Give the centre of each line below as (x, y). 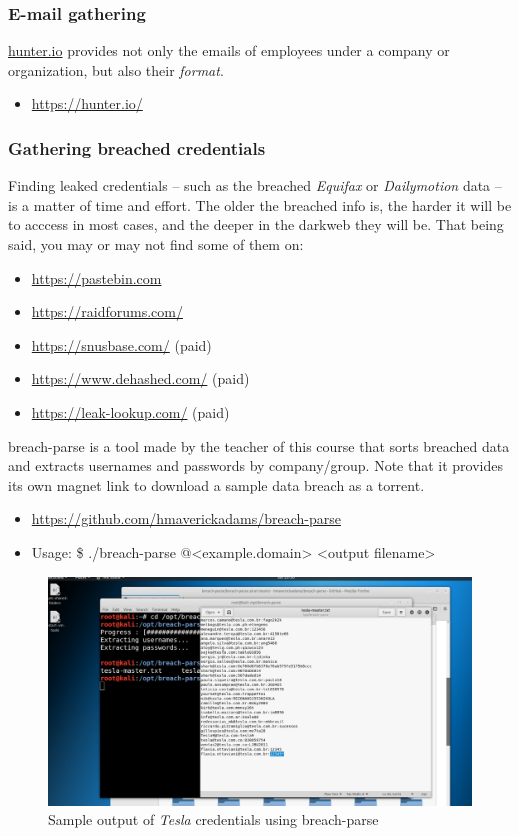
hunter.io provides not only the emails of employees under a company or (229, 50)
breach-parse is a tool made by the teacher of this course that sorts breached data (259, 445)
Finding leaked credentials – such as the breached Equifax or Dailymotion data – (255, 185)
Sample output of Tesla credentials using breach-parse (213, 819)
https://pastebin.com (96, 277)
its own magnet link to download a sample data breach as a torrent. (216, 484)
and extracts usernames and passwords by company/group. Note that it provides (256, 465)
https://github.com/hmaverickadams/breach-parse (186, 518)
